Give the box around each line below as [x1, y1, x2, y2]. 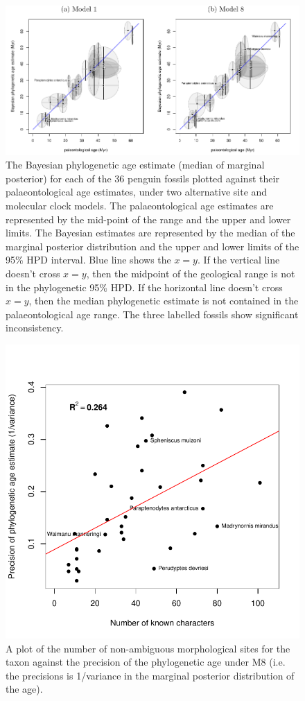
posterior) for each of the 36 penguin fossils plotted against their [6, 171, 279, 185]
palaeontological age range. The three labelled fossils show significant [6, 306, 299, 321]
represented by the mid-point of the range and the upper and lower [6, 211, 291, 226]
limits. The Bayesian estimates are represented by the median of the [6, 225, 295, 240]
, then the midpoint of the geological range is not [86, 266, 295, 280]
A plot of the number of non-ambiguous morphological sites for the [6, 641, 290, 655]
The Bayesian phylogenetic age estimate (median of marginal [6, 157, 265, 172]
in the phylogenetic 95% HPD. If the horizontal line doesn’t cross [6, 279, 283, 294]
